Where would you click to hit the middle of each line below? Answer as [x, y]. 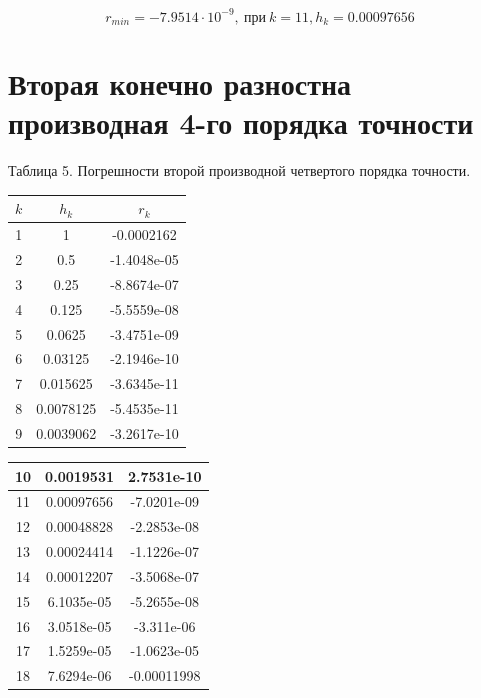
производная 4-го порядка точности [241, 122]
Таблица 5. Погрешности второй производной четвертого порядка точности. [239, 170]
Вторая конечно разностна [180, 83]
